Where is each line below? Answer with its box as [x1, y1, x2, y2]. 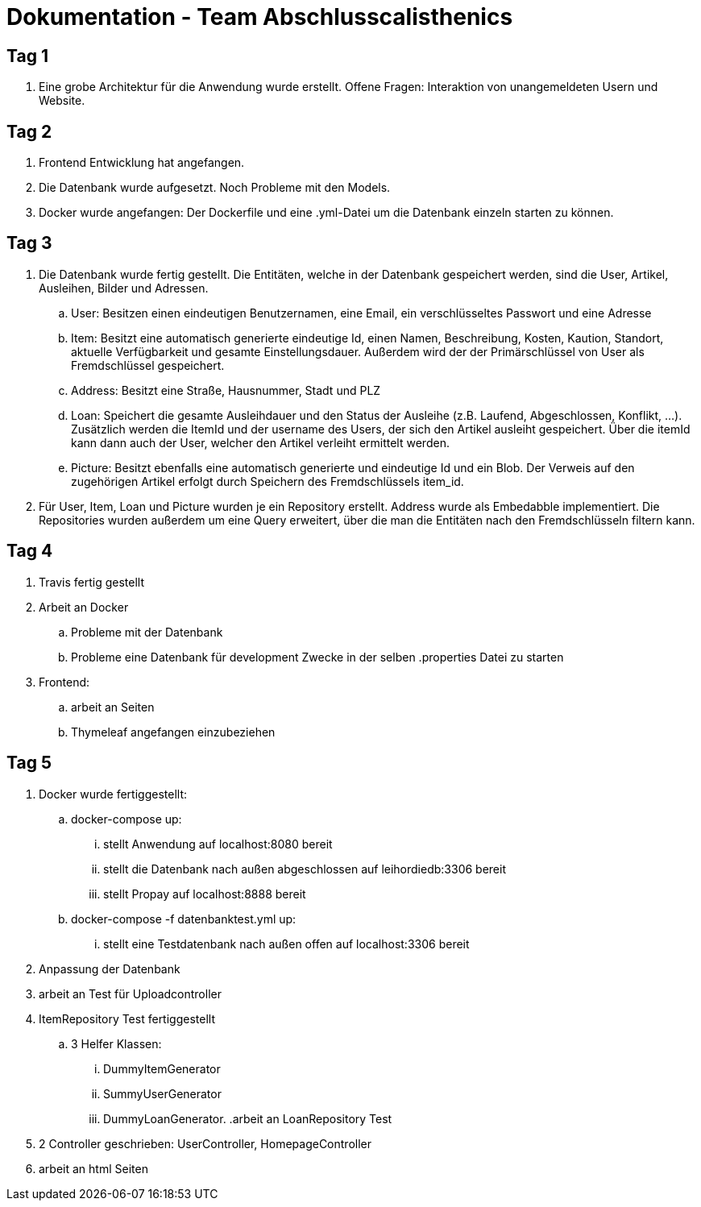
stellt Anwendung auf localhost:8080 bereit [103, 836, 333, 851]
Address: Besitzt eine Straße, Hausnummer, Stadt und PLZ [71, 383, 381, 397]
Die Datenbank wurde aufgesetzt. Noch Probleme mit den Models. [39, 180, 391, 195]
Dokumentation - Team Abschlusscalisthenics [6, 3, 513, 31]
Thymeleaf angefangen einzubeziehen [71, 724, 276, 739]
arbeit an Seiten [71, 699, 155, 714]
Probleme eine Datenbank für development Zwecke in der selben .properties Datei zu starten [71, 649, 564, 664]
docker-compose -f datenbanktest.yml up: [71, 911, 297, 926]
